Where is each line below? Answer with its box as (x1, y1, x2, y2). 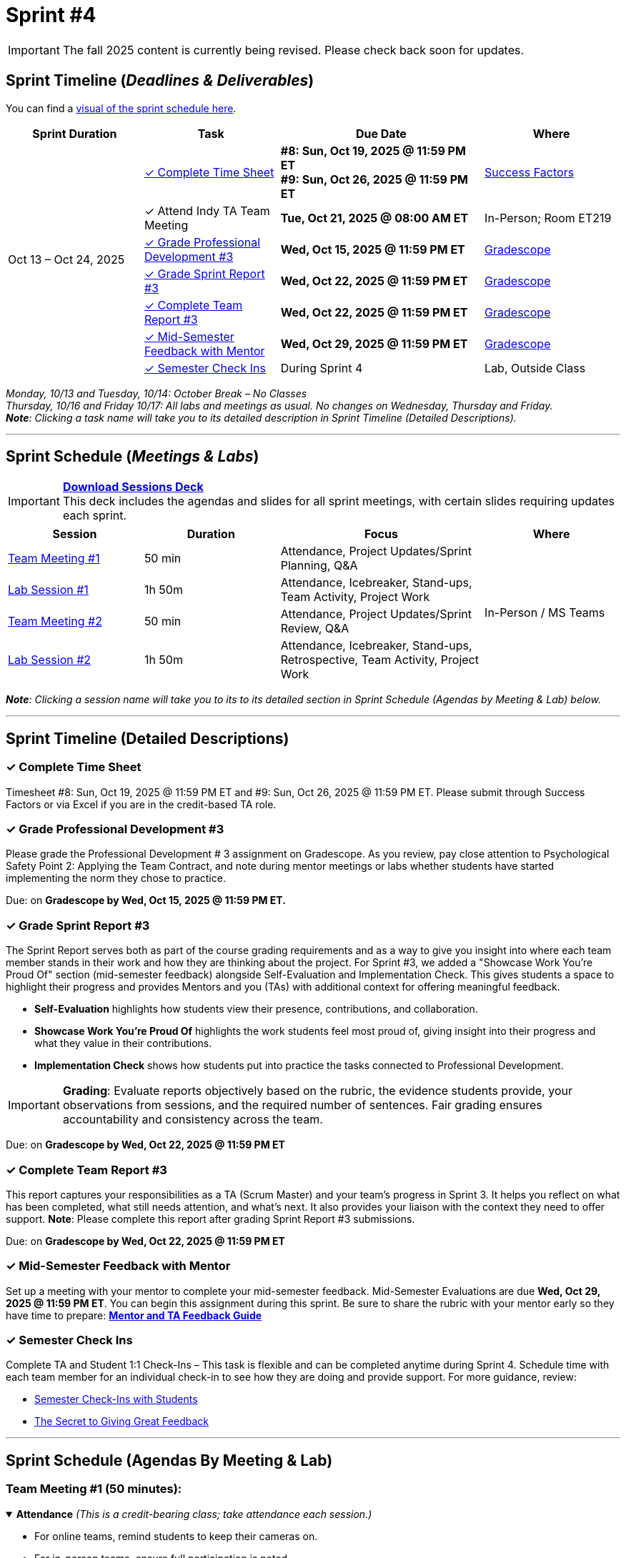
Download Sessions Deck (62, 480, 204, 495)
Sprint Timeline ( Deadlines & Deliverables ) (6, 71, 314, 90)
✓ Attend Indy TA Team (144, 203, 270, 218)
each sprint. (62, 508, 127, 523)
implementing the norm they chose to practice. (6, 872, 226, 885)
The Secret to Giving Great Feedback (34, 1415, 209, 1428)
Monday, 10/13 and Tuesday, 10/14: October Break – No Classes (6, 387, 307, 400)
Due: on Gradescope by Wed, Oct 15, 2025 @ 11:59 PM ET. (6, 894, 286, 907)
